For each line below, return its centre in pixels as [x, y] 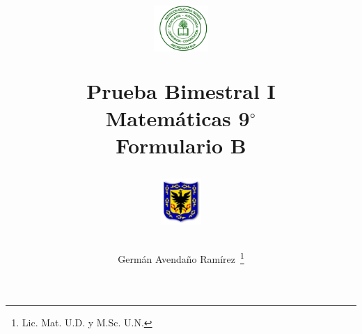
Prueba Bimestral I [181, 90]
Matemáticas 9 [178, 117]
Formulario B [181, 145]
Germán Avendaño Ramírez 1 [181, 258]
